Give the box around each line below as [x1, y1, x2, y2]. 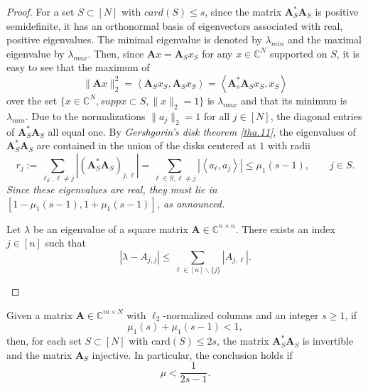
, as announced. [156, 195, 225, 210]
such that [45, 235, 86, 250]
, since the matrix [205, 4, 282, 18]
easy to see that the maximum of [6, 60, 150, 75]
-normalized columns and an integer [163, 307, 319, 322]
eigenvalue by [6, 45, 65, 60]
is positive [315, 4, 359, 18]
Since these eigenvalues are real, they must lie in [6, 182, 217, 197]
